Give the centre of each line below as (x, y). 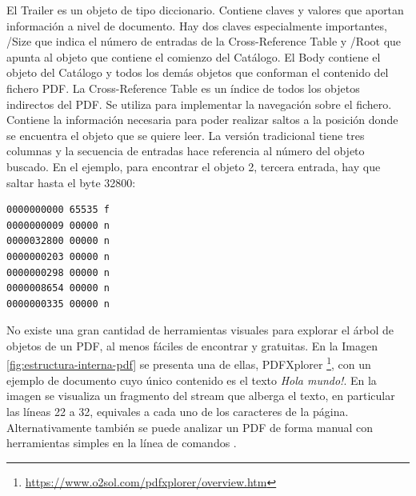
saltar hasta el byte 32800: (71, 182)
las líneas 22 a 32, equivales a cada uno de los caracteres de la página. (178, 411)
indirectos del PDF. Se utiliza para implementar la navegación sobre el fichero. (199, 104)
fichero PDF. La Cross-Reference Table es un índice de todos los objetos (183, 88)
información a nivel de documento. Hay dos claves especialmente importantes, (197, 25)
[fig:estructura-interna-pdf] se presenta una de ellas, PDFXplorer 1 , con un (189, 363)
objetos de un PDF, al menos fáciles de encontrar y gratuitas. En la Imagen (192, 345)
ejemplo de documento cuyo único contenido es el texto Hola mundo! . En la (192, 380)
